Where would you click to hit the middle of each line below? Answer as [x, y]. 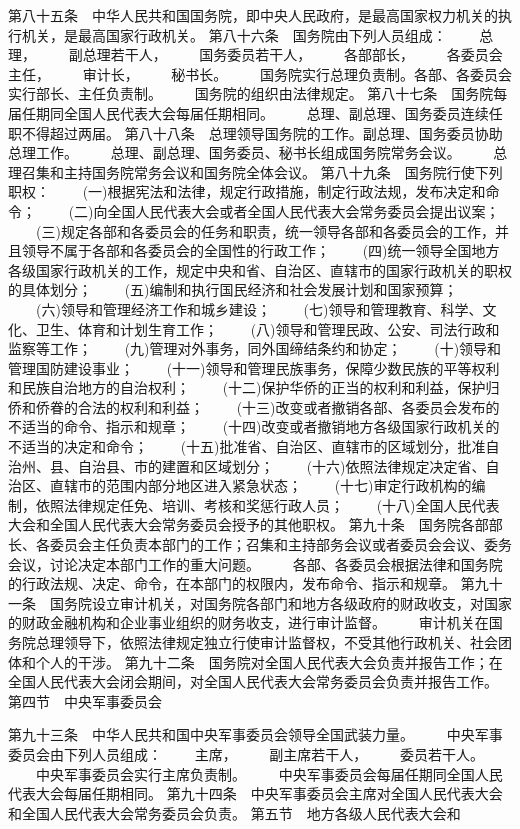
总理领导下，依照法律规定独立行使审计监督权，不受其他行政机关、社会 [266, 642]
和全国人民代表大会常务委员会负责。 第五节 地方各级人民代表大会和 [234, 812]
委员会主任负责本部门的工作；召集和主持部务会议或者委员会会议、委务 [280, 544]
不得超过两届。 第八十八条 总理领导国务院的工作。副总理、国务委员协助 [262, 132]
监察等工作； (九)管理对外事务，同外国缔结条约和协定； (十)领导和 [255, 348]
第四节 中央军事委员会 [85, 700]
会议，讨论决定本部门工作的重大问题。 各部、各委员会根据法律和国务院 [255, 563]
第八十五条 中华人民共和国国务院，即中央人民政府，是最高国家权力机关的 [253, 15]
